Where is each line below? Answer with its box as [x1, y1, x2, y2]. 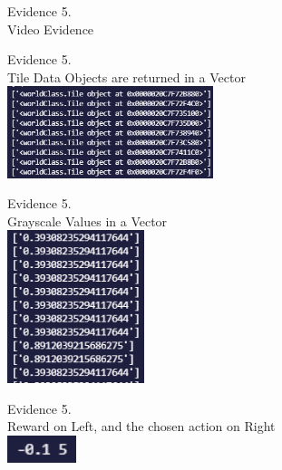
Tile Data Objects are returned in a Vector [7, 67, 246, 86]
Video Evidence [7, 19, 94, 38]
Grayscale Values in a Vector [7, 211, 168, 230]
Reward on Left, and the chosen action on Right [7, 417, 276, 436]
